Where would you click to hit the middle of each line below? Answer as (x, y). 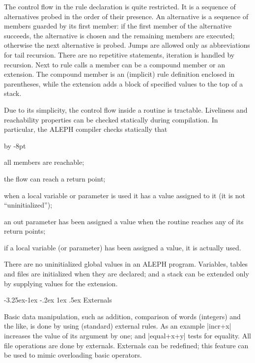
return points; (25, 231)
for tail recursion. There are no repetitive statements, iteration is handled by (119, 54)
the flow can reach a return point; (55, 178)
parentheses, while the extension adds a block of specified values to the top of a (124, 83)
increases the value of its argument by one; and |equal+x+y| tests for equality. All (127, 336)
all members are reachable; (44, 162)
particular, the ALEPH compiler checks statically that (86, 129)
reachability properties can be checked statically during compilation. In (111, 119)
